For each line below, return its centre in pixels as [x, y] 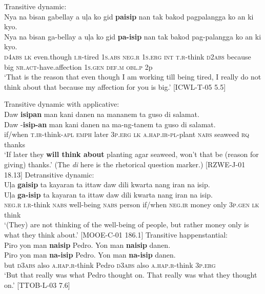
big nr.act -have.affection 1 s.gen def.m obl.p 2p [78, 66]
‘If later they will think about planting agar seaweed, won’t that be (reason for [131, 154]
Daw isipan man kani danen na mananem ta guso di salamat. [102, 114]
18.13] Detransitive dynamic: [49, 174]
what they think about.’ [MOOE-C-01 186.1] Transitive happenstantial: [116, 235]
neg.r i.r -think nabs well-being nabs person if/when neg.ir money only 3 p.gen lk [132, 204]
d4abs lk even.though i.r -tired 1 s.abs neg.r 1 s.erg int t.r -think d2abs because [128, 56]
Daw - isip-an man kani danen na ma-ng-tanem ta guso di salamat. [110, 124]
